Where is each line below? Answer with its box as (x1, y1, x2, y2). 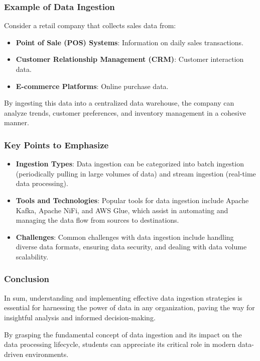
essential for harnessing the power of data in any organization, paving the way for (4, 302, 255, 313)
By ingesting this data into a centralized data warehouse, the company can (4, 98, 234, 108)
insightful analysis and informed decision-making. (4, 312, 156, 322)
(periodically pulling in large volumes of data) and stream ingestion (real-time (16, 168, 256, 178)
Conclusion (4, 273, 49, 285)
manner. (4, 117, 29, 128)
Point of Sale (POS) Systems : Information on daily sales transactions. (16, 37, 243, 47)
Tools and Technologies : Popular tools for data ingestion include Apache (16, 195, 249, 205)
